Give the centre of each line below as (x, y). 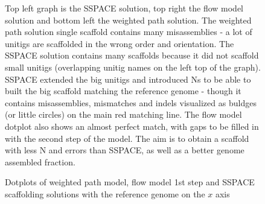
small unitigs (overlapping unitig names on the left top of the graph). (133, 67)
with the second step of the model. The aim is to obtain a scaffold (127, 138)
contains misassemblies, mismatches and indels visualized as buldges (131, 102)
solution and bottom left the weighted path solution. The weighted (128, 20)
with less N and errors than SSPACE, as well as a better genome (125, 150)
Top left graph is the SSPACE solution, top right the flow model (124, 8)
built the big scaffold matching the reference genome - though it (123, 91)
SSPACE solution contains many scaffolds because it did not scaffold (132, 55)
